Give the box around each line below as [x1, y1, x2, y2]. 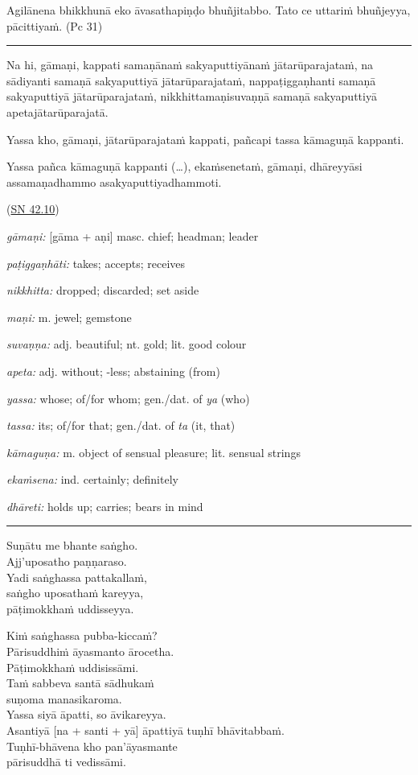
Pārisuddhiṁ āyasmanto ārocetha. [6, 643, 174, 660]
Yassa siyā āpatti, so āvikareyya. [6, 706, 166, 723]
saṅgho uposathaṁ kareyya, [6, 584, 144, 601]
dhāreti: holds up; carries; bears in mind [6, 497, 203, 514]
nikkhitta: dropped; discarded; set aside [6, 282, 199, 299]
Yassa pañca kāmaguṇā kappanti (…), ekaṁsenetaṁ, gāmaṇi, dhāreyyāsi [6, 158, 363, 175]
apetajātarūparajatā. [6, 103, 109, 120]
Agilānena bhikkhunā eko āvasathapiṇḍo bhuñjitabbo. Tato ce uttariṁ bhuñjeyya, [6, 2, 411, 18]
